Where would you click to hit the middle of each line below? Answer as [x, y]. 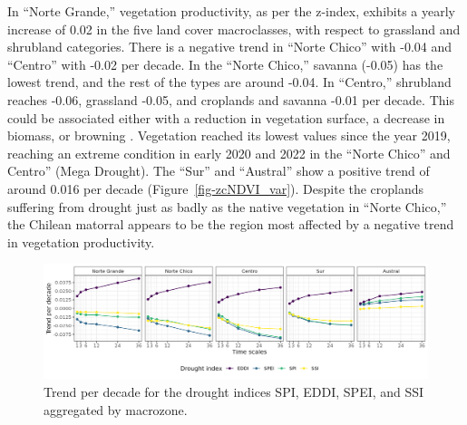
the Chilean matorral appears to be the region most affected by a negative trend [231, 224]
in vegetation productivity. [81, 241]
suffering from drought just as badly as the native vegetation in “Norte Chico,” [227, 206]
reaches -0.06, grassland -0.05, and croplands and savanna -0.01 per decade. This [231, 99]
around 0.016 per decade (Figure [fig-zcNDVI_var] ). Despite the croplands [216, 188]
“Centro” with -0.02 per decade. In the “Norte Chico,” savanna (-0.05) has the [225, 64]
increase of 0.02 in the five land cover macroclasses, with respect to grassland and [234, 29]
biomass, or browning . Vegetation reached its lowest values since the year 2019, [229, 135]
